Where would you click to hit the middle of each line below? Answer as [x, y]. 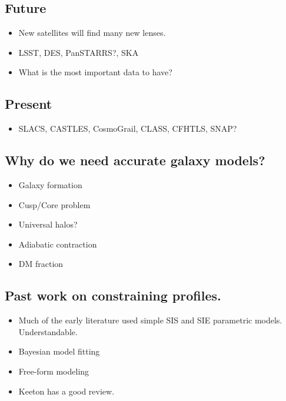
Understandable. [48, 331]
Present [29, 104]
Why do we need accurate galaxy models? [135, 160]
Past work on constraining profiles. [113, 295]
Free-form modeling [54, 371]
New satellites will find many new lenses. [92, 33]
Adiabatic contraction [58, 244]
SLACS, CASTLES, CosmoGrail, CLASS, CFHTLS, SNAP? [128, 128]
